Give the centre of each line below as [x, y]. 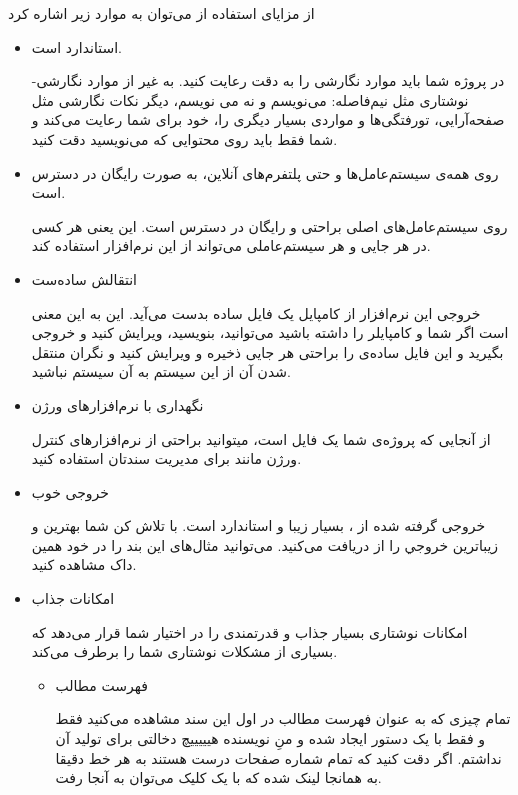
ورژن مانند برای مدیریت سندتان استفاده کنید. [166, 458]
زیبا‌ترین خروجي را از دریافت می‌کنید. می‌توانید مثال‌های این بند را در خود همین [265, 544]
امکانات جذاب [73, 598]
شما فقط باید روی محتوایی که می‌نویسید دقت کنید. [184, 138]
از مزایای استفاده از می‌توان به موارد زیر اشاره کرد [161, 13]
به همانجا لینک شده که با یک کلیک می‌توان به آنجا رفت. [218, 777]
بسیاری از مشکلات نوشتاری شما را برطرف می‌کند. [184, 651]
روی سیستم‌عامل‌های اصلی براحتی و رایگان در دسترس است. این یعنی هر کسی [269, 225]
